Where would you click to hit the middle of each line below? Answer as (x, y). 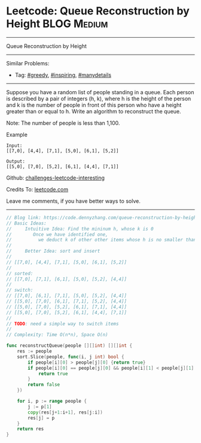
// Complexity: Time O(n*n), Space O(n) (57, 335)
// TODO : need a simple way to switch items (63, 324)
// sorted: (20, 273)
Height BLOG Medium (57, 24)
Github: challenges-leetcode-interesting (55, 178)
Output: (16, 161)
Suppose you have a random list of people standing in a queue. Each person (100, 92)
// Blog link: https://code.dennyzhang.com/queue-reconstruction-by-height (103, 217)
